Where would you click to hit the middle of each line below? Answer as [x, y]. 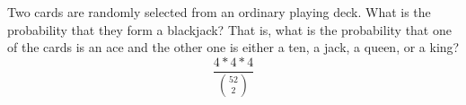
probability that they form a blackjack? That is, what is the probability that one [229, 29]
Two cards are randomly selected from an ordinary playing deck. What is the [219, 12]
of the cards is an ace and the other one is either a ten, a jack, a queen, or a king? [233, 47]
